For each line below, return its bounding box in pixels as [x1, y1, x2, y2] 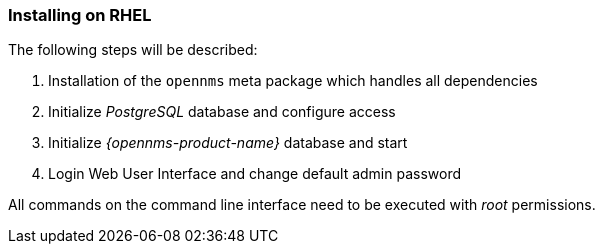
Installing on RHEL [8, 5, 152, 25]
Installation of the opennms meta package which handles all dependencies [48, 72, 538, 90]
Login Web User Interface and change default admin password [48, 165, 462, 183]
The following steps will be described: [8, 41, 258, 59]
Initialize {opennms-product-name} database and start [48, 134, 408, 152]
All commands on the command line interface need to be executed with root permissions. [8, 196, 596, 214]
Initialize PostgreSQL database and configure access [48, 103, 396, 121]
